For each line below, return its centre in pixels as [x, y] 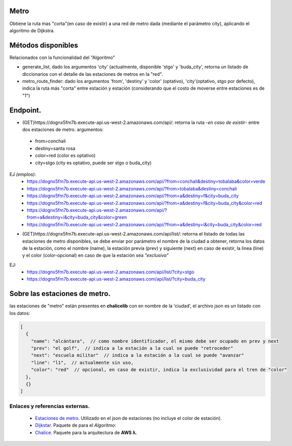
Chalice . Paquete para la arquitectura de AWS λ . [86, 432]
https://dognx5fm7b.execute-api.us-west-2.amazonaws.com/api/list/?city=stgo [110, 272]
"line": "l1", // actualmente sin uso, [82, 363]
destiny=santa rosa [55, 148]
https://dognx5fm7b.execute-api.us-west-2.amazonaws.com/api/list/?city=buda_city [116, 279]
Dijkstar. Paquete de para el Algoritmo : [76, 426]
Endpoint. [25, 110]
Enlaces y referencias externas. [50, 406]
